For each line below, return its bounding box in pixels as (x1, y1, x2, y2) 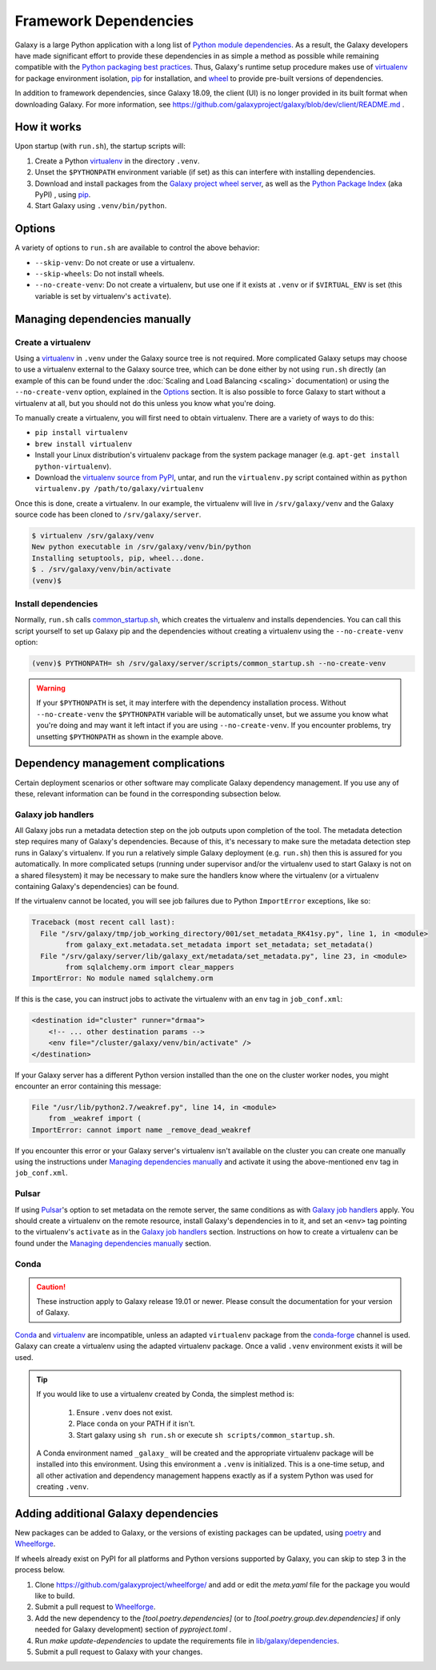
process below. (14, 1565, 66, 1575)
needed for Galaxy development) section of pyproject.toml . (34, 1624, 232, 1634)
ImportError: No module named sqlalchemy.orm (31, 974, 214, 983)
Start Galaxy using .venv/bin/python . (34, 201, 167, 211)
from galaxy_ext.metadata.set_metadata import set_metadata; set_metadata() (65, 940, 374, 949)
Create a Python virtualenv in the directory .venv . (34, 156, 200, 166)
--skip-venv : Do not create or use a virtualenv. (34, 257, 195, 268)
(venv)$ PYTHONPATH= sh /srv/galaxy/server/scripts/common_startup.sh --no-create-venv (31, 659, 386, 668)
